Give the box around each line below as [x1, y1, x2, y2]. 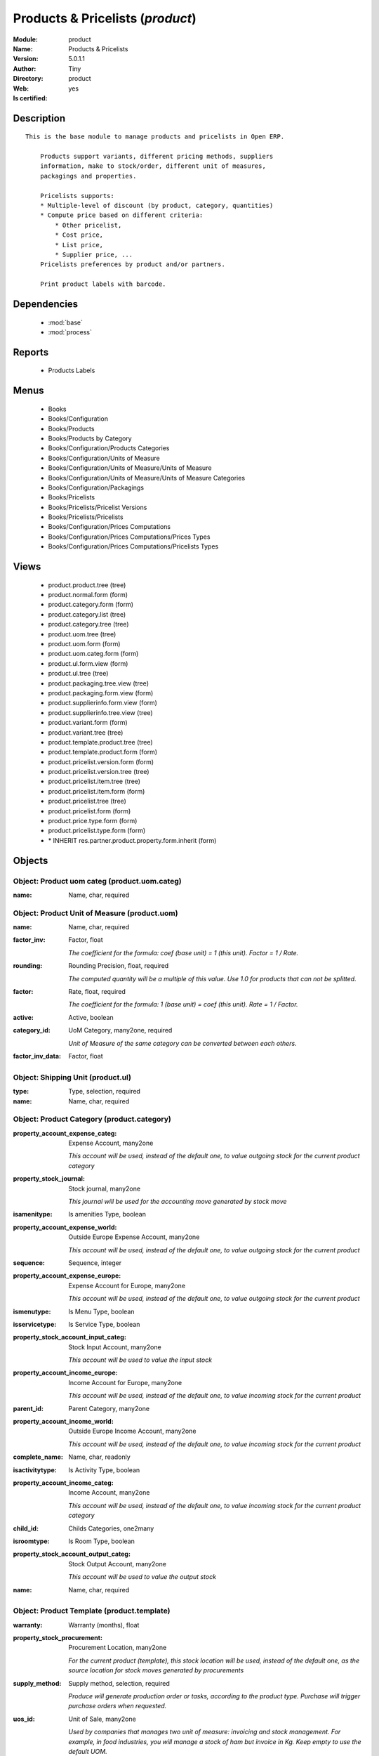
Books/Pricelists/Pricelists [48, 513, 124, 521]
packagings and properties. [39, 172, 137, 180]
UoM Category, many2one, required [68, 1026, 173, 1035]
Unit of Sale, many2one [68, 1715, 136, 1723]
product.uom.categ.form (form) [48, 650, 139, 658]
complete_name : [13, 1453, 63, 1461]
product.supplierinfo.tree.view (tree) [48, 708, 154, 716]
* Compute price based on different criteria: [39, 211, 204, 219]
